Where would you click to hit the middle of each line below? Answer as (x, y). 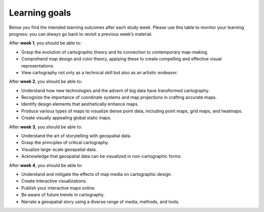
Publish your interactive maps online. (58, 188)
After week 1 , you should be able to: (45, 43)
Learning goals (40, 13)
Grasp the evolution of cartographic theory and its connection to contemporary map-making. (115, 52)
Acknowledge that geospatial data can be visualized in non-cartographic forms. (101, 156)
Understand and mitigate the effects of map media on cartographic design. (97, 174)
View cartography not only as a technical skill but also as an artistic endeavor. (99, 72)
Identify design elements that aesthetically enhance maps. (80, 104)
